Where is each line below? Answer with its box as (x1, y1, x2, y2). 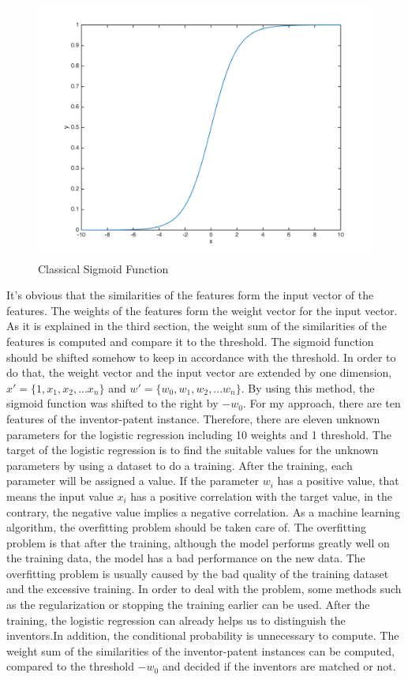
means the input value (6, 487, 114, 504)
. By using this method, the (241, 379, 375, 396)
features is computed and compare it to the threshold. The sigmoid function (6, 332, 374, 349)
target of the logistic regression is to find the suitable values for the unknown (6, 441, 379, 458)
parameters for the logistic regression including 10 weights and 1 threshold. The (6, 426, 391, 442)
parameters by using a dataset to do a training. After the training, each (6, 456, 353, 473)
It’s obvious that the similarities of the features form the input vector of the (6, 287, 374, 303)
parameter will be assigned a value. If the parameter (6, 472, 259, 489)
